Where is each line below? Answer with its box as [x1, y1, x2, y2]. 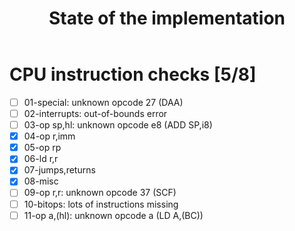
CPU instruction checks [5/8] [9, 63, 257, 86]
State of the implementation [48, 7, 286, 30]
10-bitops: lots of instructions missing [23, 198, 179, 210]
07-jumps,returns [23, 164, 96, 176]
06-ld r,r [23, 153, 59, 165]
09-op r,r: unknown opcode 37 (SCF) [23, 187, 177, 199]
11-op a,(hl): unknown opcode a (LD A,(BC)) [23, 209, 204, 221]
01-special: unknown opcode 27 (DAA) [23, 96, 184, 108]
